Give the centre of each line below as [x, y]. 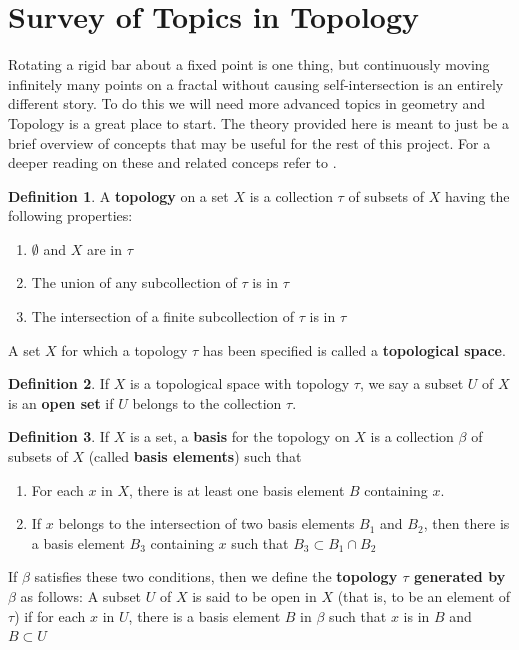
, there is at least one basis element [237, 489]
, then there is [466, 523]
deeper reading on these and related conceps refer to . [172, 162]
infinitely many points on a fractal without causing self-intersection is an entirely [256, 83]
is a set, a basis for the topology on [240, 436]
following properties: [70, 215]
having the [477, 195]
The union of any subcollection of [134, 282]
